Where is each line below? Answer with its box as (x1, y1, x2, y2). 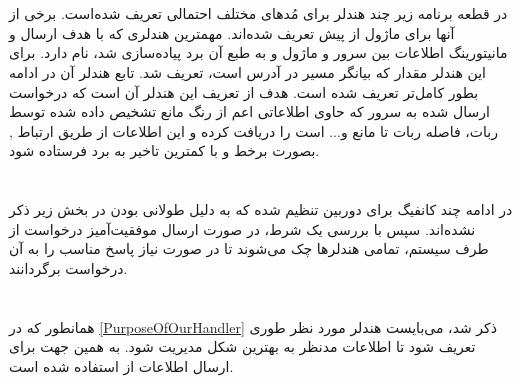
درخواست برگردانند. (9, 257, 128, 278)
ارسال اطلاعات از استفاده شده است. (9, 355, 234, 376)
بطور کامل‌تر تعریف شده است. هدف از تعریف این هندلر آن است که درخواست (9, 81, 479, 102)
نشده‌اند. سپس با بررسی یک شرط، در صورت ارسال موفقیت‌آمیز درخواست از (9, 218, 476, 239)
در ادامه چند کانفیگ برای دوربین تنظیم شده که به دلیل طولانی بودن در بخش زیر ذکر (9, 199, 513, 220)
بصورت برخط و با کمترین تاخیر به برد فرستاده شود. (9, 140, 320, 161)
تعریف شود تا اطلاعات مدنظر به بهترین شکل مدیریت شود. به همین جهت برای (9, 336, 476, 357)
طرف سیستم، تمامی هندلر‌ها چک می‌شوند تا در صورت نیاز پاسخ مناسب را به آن (9, 238, 489, 259)
